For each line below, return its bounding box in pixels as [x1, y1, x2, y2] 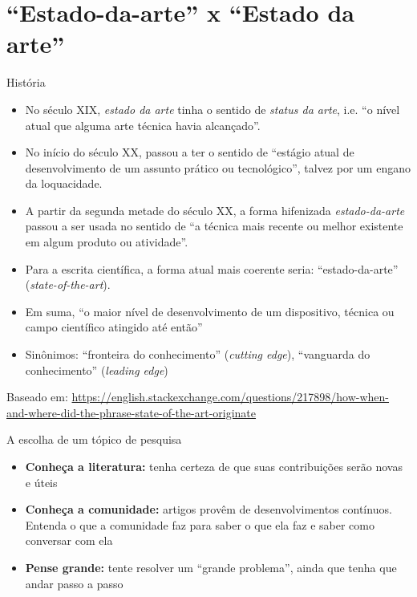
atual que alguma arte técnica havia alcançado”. [25, 116, 261, 133]
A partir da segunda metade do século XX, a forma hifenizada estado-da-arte [25, 201, 405, 218]
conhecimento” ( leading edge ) [25, 361, 168, 378]
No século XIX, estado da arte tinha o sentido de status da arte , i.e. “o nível [25, 100, 400, 117]
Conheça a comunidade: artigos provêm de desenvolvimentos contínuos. [25, 501, 392, 518]
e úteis [25, 473, 58, 490]
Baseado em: [6, 388, 68, 405]
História [6, 74, 46, 91]
